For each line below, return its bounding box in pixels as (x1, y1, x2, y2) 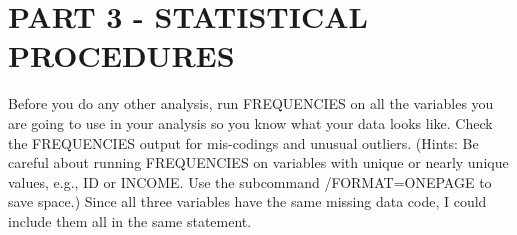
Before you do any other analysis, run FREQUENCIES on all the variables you (8, 93, 494, 114)
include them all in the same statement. (8, 210, 252, 231)
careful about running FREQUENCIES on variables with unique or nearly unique (8, 152, 509, 173)
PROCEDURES (8, 35, 235, 76)
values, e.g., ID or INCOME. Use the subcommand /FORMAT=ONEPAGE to (8, 171, 492, 192)
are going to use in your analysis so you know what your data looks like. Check (8, 112, 493, 133)
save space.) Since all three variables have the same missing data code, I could (8, 191, 487, 212)
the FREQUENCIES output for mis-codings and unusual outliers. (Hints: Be (8, 132, 479, 153)
